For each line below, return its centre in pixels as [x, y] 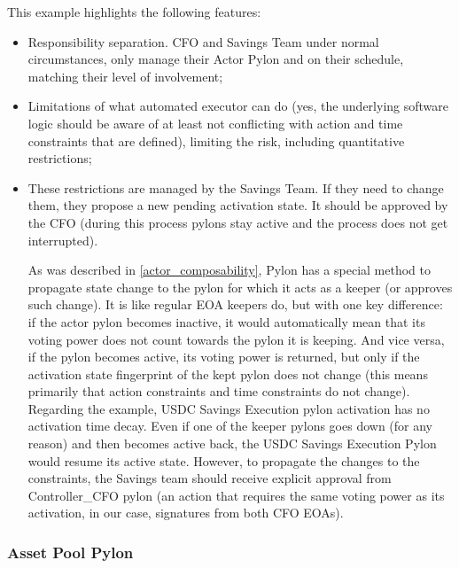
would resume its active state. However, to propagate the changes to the [224, 460]
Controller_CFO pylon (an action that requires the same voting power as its [236, 495]
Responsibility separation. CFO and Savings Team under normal [203, 41]
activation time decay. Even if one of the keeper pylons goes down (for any [230, 426]
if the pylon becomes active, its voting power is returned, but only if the [224, 357]
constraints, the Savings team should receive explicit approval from [210, 478]
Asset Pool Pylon [70, 552]
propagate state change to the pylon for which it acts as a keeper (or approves [240, 287]
